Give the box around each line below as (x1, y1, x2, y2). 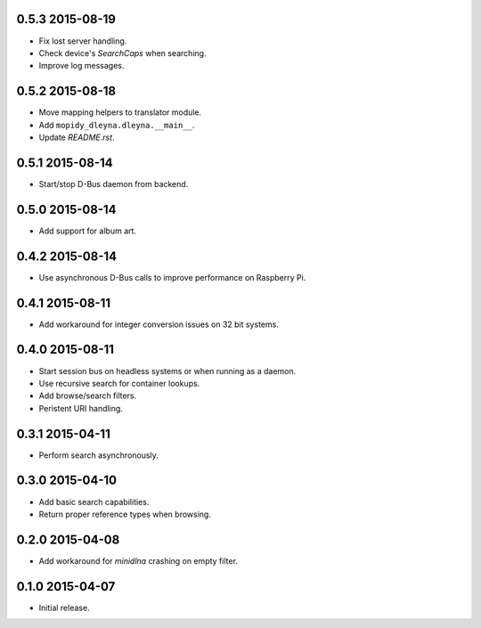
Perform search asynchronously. (38, 450, 159, 461)
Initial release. (38, 602, 90, 613)
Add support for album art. (38, 225, 137, 236)
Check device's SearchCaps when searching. (38, 47, 207, 58)
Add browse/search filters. (38, 390, 137, 401)
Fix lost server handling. (38, 36, 127, 46)
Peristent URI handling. (38, 403, 124, 413)
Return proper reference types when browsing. (38, 509, 211, 519)
